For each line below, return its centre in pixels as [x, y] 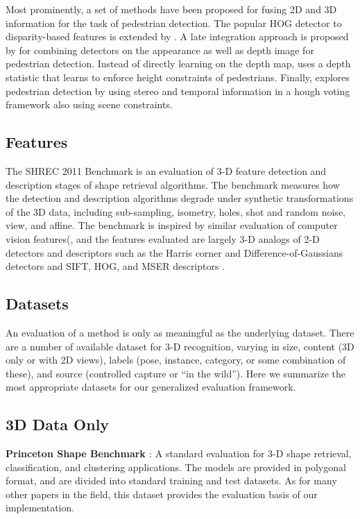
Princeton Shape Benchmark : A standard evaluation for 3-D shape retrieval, [179, 453]
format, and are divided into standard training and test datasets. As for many [171, 480]
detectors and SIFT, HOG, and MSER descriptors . [115, 266]
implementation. [40, 508]
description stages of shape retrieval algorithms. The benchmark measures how [173, 184]
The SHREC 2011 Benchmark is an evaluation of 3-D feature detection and [166, 170]
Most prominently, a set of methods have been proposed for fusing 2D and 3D [171, 9]
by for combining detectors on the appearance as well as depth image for [160, 50]
